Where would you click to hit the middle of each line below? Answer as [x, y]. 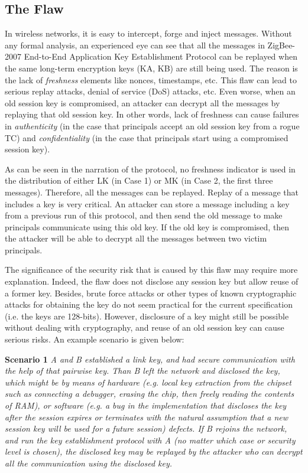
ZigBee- [281, 45]
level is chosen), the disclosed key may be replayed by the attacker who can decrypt [154, 451]
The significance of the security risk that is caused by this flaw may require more [151, 270]
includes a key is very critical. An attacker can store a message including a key [147, 203]
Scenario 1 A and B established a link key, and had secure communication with [150, 359]
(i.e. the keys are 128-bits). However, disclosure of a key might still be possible [147, 316]
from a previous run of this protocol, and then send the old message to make [144, 215]
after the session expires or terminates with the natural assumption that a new [146, 417]
